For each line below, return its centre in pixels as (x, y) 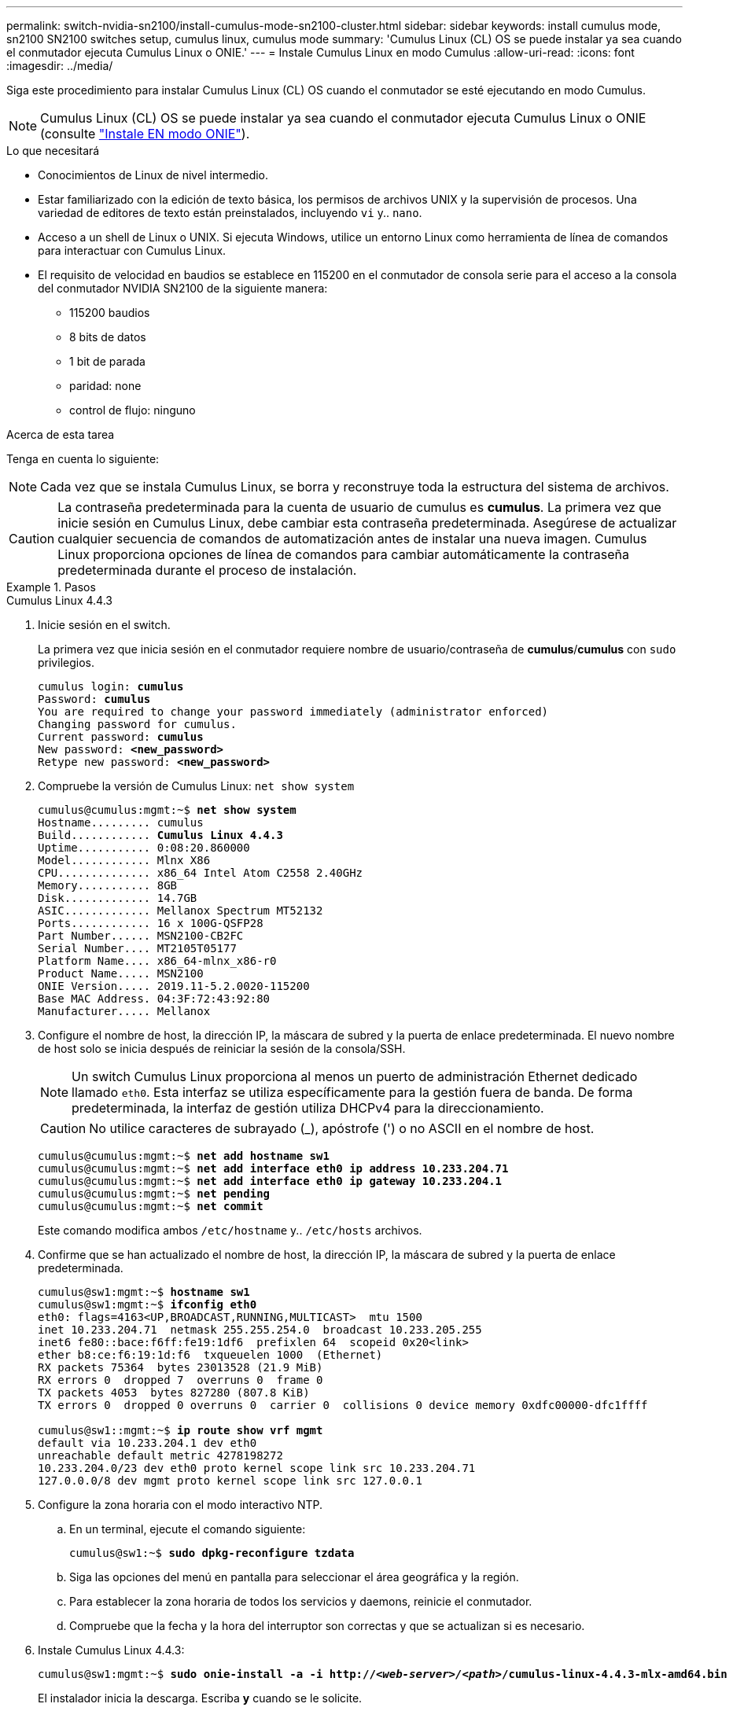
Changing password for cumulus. (137, 724)
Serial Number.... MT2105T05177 (137, 948)
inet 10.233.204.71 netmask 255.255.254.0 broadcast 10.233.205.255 (260, 1330)
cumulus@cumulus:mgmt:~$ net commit (151, 1206)
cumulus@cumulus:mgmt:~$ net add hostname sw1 (184, 1156)
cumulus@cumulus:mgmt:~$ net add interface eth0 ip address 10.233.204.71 (273, 1168)
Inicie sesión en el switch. (104, 625)
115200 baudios (110, 313)
